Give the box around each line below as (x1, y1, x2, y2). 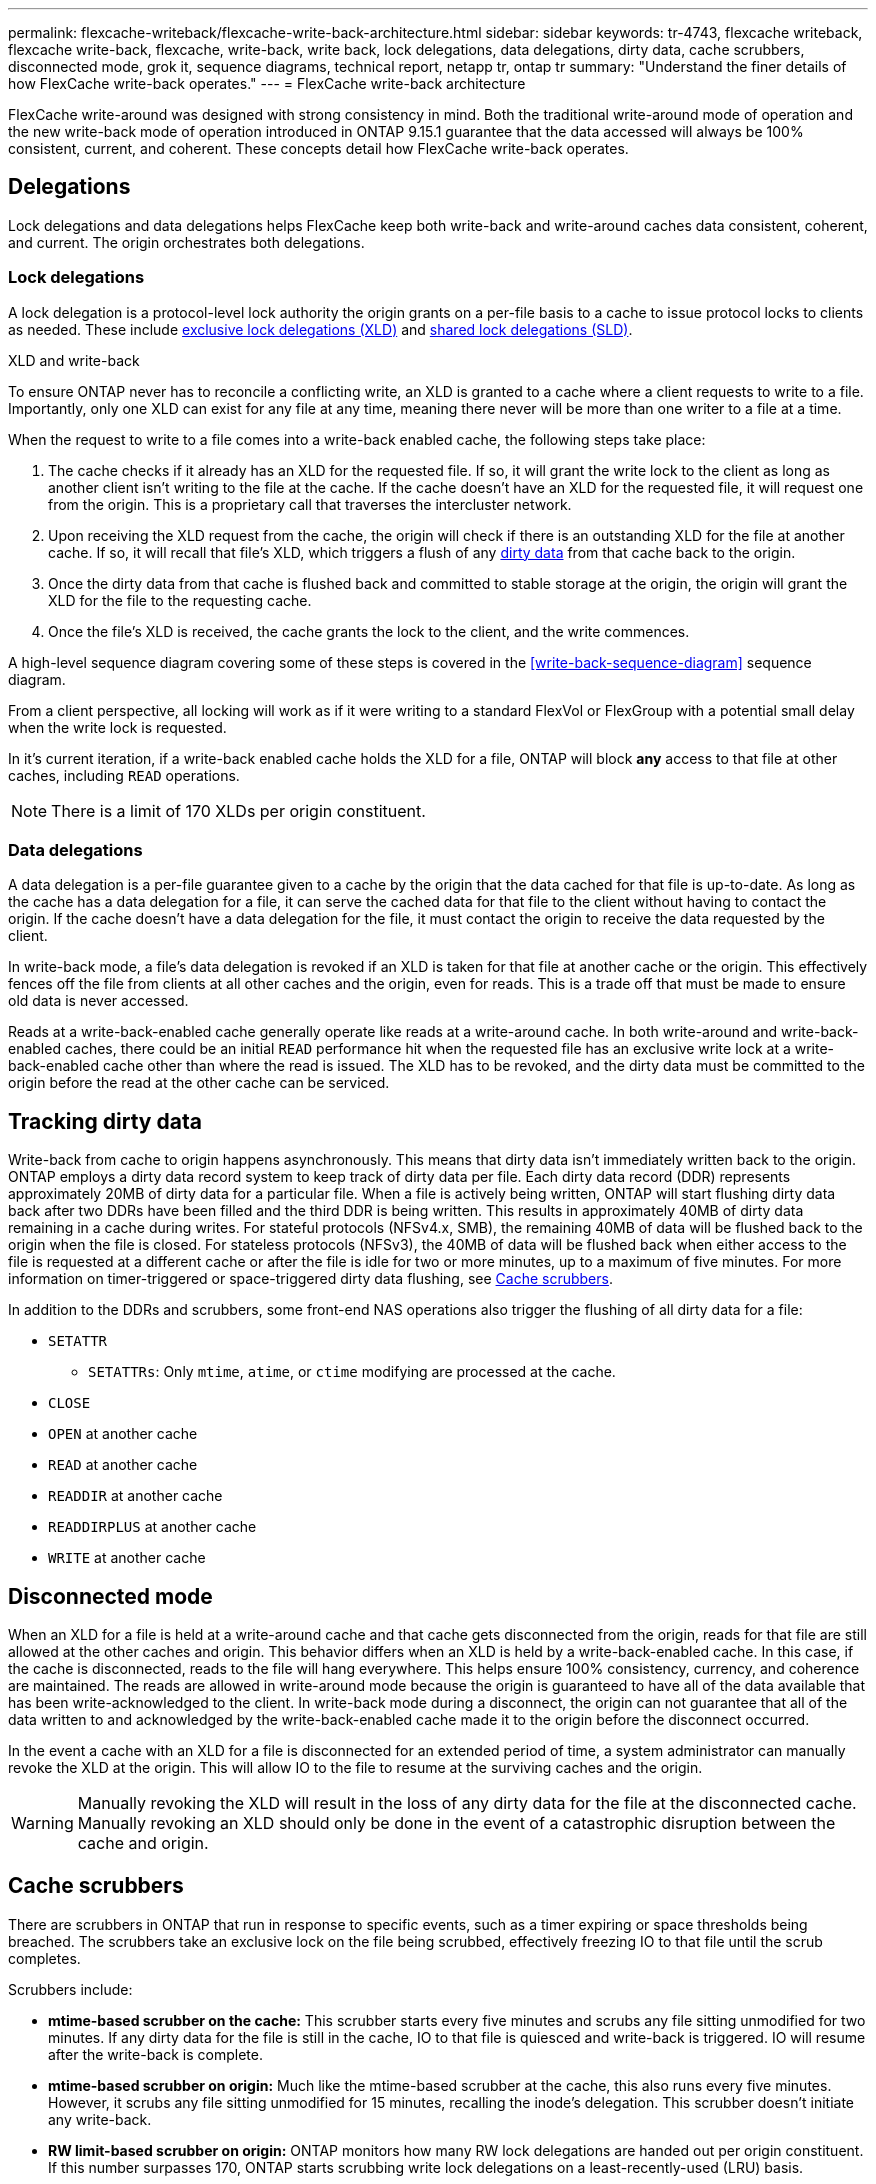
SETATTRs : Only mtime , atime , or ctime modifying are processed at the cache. (88, 1363, 616, 1381)
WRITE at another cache (48, 1549, 206, 1567)
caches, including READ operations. (8, 766, 240, 784)
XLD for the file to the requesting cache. (48, 591, 312, 609)
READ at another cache (48, 1456, 198, 1474)
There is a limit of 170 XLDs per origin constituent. (51, 800, 426, 821)
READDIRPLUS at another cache (48, 1518, 257, 1536)
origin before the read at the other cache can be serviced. (8, 1074, 390, 1092)
